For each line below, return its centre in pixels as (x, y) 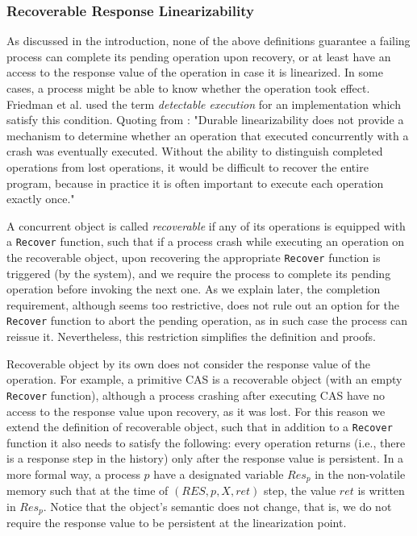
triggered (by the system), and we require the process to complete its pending (199, 273)
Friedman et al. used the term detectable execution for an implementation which (204, 104)
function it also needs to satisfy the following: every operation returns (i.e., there (206, 442)
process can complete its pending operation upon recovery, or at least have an (199, 56)
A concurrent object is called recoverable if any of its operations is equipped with (206, 225)
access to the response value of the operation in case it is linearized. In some (195, 72)
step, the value (300, 490)
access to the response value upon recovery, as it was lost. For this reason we (196, 411)
